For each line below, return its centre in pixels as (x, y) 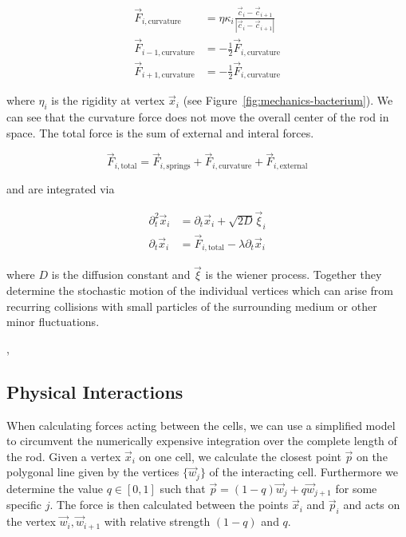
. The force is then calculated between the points (169, 505)
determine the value (55, 488)
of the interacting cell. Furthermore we (304, 472)
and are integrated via (61, 188)
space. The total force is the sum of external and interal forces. (160, 132)
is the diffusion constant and (121, 274)
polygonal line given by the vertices (93, 472)
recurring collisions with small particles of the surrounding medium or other (192, 306)
